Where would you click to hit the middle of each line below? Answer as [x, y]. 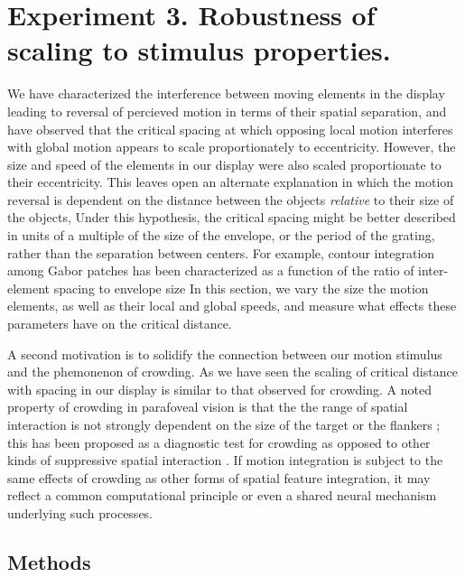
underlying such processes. [80, 512]
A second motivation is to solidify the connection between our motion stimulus [225, 354]
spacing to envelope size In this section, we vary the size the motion [241, 288]
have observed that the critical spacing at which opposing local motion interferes [230, 129]
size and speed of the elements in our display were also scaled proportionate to [224, 164]
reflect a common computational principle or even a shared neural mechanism [222, 495]
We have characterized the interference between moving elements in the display [226, 93]
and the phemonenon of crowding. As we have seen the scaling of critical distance [232, 372]
